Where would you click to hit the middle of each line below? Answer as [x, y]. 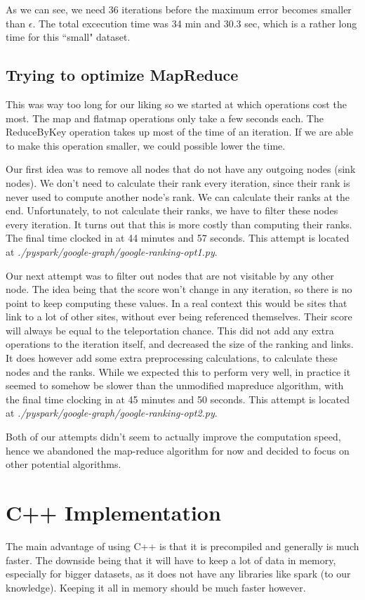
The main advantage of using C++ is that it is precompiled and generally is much [182, 546]
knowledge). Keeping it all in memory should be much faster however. [156, 587]
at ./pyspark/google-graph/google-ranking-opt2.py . [112, 413]
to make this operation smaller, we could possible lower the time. [146, 145]
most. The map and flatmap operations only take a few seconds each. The [165, 118]
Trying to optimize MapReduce [122, 75]
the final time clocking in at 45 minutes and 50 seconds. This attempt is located [178, 399]
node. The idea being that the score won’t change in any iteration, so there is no [179, 289]
